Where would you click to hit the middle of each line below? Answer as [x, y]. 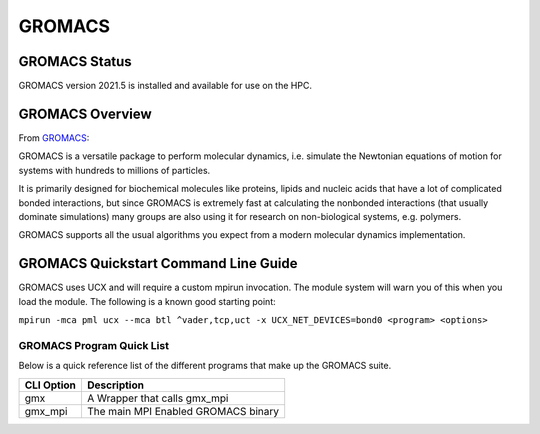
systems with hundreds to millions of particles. [114, 170]
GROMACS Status [75, 61]
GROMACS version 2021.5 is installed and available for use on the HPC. [165, 86]
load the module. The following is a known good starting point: [147, 301]
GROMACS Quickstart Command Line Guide [158, 263]
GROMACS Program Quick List [94, 345]
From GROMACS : [54, 137]
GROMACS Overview [85, 113]
